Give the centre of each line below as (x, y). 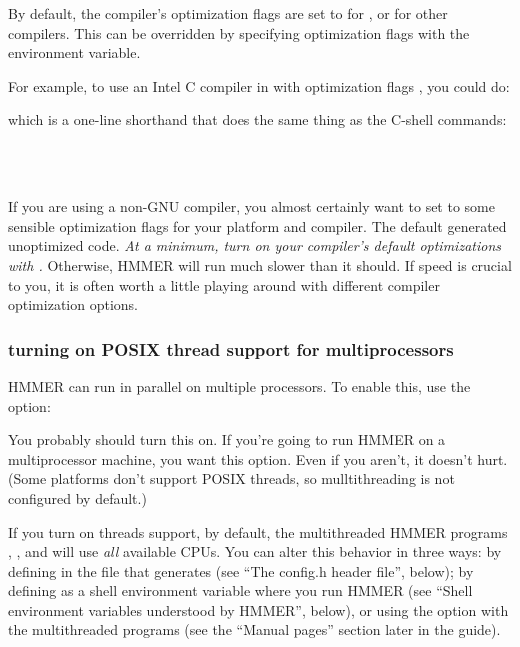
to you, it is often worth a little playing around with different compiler (224, 284)
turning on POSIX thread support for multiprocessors (231, 348)
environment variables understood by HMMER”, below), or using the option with (258, 609)
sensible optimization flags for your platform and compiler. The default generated (257, 225)
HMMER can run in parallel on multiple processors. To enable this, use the (239, 385)
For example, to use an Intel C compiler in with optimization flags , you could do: (259, 85)
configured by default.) (77, 497)
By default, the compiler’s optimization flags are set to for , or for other (228, 13)
